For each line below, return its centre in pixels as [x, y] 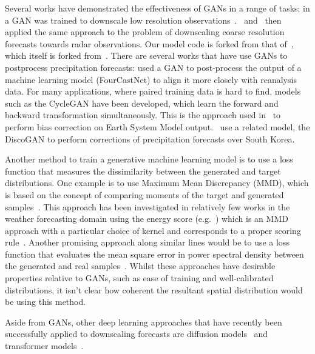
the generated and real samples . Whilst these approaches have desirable [140, 266]
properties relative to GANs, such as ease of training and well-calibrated [139, 278]
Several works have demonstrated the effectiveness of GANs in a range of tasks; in [157, 8]
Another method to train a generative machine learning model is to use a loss [149, 159]
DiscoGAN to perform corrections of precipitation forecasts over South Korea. [150, 139]
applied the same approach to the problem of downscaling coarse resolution [145, 32]
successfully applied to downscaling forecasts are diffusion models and [137, 334]
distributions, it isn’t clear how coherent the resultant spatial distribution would [154, 289]
